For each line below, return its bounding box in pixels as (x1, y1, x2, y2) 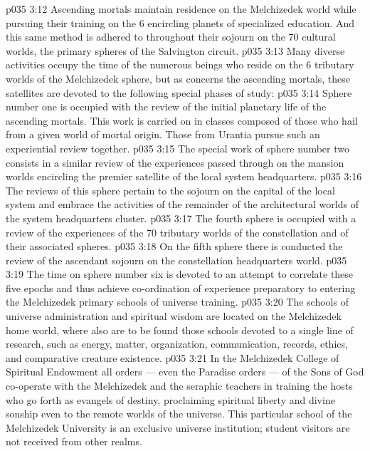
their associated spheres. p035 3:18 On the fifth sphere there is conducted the (6, 239, 343, 254)
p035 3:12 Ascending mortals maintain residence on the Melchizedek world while (6, 1, 356, 16)
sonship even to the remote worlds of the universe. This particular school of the (6, 406, 352, 421)
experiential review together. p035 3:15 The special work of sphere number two (6, 140, 349, 155)
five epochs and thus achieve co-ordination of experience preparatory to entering (6, 280, 356, 295)
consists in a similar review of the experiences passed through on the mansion (6, 155, 344, 170)
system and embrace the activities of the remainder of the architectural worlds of (6, 197, 359, 212)
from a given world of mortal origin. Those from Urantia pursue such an (6, 127, 320, 142)
